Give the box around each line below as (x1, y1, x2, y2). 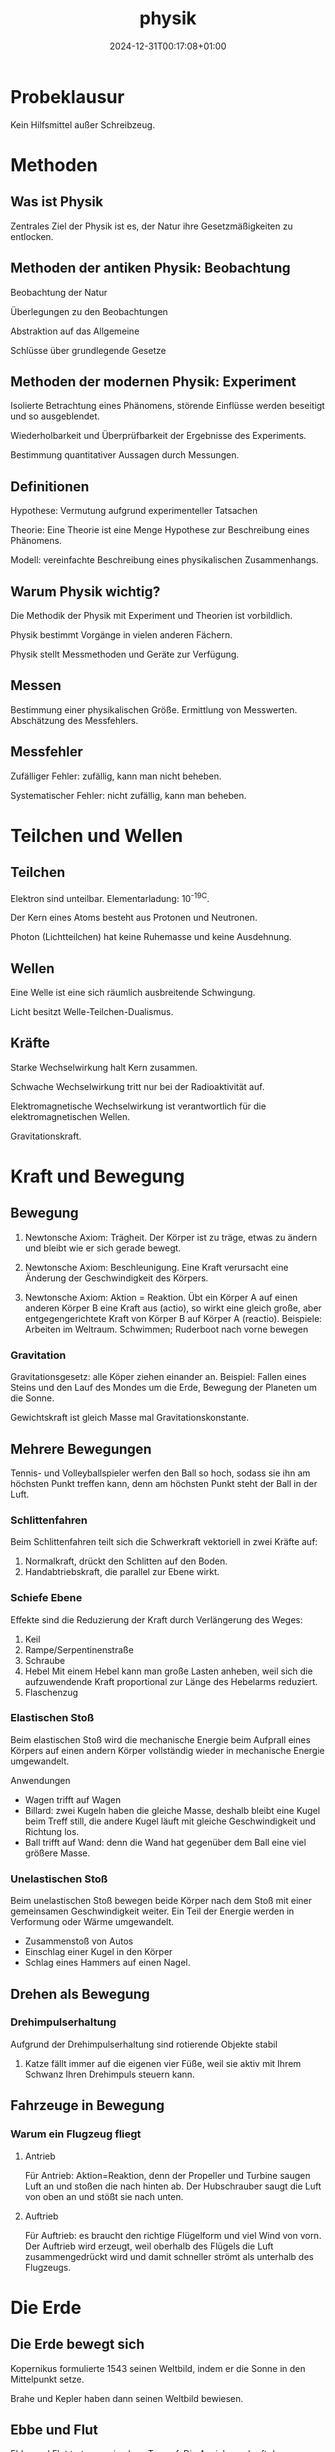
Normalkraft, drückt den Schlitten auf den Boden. (24, 1555, 228, 1567)
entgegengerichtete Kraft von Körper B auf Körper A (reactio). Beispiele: (24, 1312, 323, 1324)
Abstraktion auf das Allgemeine (10, 325, 140, 337)
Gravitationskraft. (10, 1130, 82, 1142)
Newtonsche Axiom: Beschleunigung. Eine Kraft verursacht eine (24, 1261, 289, 1273)
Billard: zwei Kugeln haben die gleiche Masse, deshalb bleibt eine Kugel (24, 1804, 321, 1816)
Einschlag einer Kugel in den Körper (24, 1946, 173, 1958)
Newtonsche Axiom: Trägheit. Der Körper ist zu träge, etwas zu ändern (24, 1231, 318, 1243)
